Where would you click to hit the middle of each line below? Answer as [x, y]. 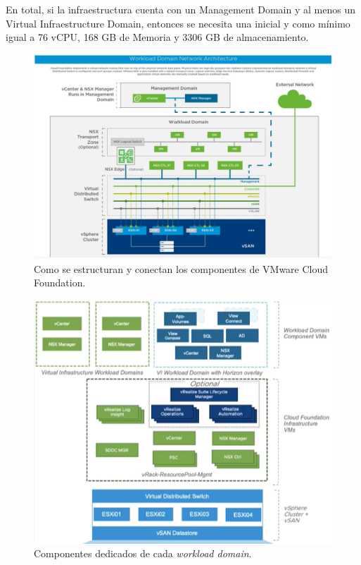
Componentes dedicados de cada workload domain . [143, 553]
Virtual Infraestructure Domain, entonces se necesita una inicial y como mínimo [178, 23]
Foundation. [60, 282]
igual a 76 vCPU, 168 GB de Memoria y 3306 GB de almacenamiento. [157, 37]
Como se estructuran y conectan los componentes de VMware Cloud [181, 268]
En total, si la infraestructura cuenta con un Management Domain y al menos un [180, 9]
